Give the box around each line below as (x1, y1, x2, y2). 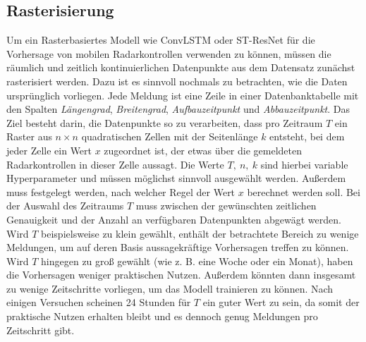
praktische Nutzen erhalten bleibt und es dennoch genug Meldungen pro (6, 309, 318, 324)
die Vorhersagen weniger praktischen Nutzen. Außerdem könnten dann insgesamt (6, 267, 356, 282)
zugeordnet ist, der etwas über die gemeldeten (104, 142, 302, 157)
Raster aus (6, 129, 52, 144)
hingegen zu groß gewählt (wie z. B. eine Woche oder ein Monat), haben (41, 253, 353, 268)
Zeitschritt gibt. (6, 322, 75, 337)
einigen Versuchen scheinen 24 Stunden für (6, 295, 191, 310)
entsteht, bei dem (269, 129, 345, 144)
